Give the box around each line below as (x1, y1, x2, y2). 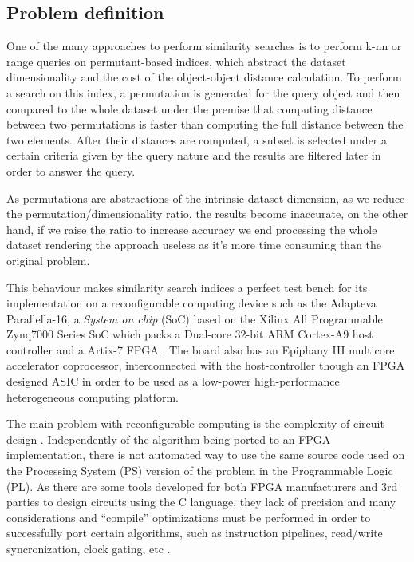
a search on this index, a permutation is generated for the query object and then (6, 84, 400, 101)
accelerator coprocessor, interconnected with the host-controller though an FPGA (6, 357, 405, 374)
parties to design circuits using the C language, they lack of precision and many (6, 493, 396, 510)
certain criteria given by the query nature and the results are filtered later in (6, 147, 381, 164)
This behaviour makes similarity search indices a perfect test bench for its (6, 279, 368, 295)
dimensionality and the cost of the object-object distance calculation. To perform (6, 69, 402, 85)
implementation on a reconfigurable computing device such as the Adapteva (6, 295, 377, 311)
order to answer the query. (6, 162, 136, 179)
